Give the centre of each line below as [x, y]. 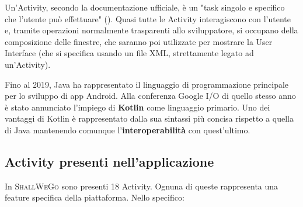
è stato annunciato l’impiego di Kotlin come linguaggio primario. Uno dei [137, 107]
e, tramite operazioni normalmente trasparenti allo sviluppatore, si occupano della [151, 30]
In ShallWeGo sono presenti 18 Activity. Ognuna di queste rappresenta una [142, 186]
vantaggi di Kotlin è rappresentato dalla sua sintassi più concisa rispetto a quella [149, 118]
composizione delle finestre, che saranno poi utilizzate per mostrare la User [139, 41]
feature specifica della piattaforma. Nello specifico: [95, 197]
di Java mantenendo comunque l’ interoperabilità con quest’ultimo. [128, 130]
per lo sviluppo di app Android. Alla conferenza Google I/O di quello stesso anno [150, 96]
